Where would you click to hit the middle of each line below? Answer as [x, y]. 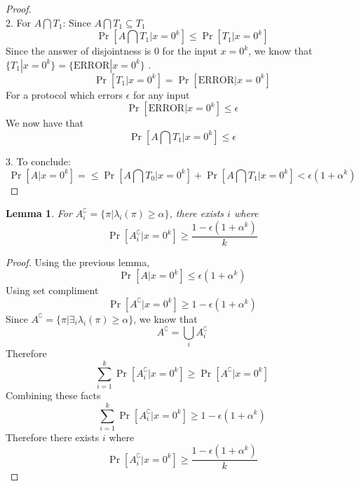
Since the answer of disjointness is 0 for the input [111, 51]
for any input [161, 94]
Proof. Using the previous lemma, [78, 262]
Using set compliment [52, 290]
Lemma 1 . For [39, 213]
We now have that [45, 123]
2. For [19, 22]
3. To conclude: [38, 161]
